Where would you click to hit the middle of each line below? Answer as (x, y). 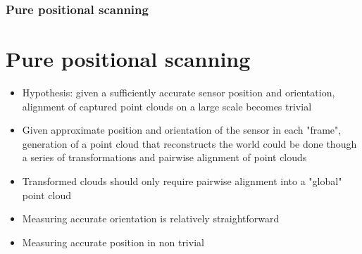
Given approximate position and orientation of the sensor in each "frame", (182, 130)
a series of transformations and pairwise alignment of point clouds (164, 157)
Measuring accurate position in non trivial (113, 242)
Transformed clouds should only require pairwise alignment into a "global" (182, 180)
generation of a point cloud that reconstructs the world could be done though (189, 143)
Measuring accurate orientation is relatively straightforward (151, 218)
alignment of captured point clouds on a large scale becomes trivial (167, 106)
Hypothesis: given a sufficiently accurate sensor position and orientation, (179, 92)
